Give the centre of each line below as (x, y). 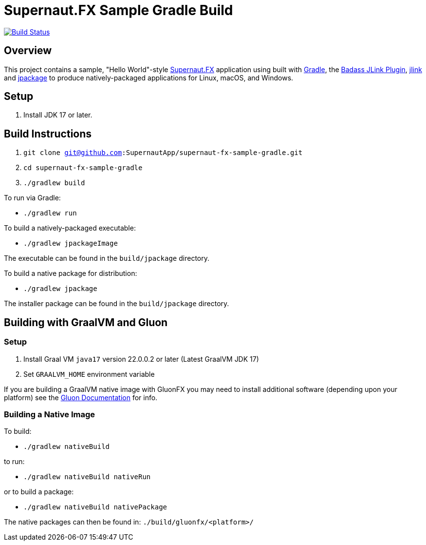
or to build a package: (39, 492)
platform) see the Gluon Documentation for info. (81, 397)
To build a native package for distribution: (71, 273)
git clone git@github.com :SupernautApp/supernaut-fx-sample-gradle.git (163, 153)
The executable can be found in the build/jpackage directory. (107, 258)
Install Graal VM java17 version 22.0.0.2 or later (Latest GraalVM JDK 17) (141, 359)
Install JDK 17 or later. (58, 115)
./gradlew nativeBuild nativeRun (87, 477)
